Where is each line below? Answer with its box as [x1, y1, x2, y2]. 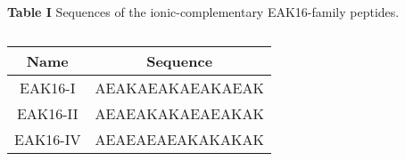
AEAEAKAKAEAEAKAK [95, 102, 264, 124]
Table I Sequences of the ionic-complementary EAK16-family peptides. [7, 3, 400, 20]
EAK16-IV [14, 128, 81, 149]
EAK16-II [16, 102, 79, 124]
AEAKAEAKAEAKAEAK [95, 76, 264, 98]
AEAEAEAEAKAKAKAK [95, 128, 264, 149]
